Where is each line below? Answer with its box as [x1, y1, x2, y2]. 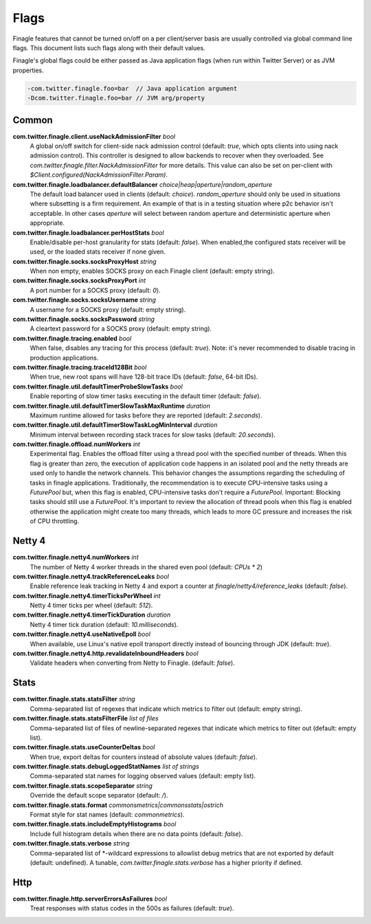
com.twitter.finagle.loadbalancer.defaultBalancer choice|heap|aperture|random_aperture [12, 180, 273, 188]
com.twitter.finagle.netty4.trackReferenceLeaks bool [12, 572, 170, 580]
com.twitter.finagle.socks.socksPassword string [12, 315, 155, 323]
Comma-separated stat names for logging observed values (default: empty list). [30, 772, 256, 780]
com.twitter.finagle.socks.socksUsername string [12, 296, 156, 304]
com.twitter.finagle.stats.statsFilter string [12, 695, 135, 703]
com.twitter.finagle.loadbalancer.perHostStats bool [12, 228, 164, 236]
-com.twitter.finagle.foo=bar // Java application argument [27, 85, 238, 92]
